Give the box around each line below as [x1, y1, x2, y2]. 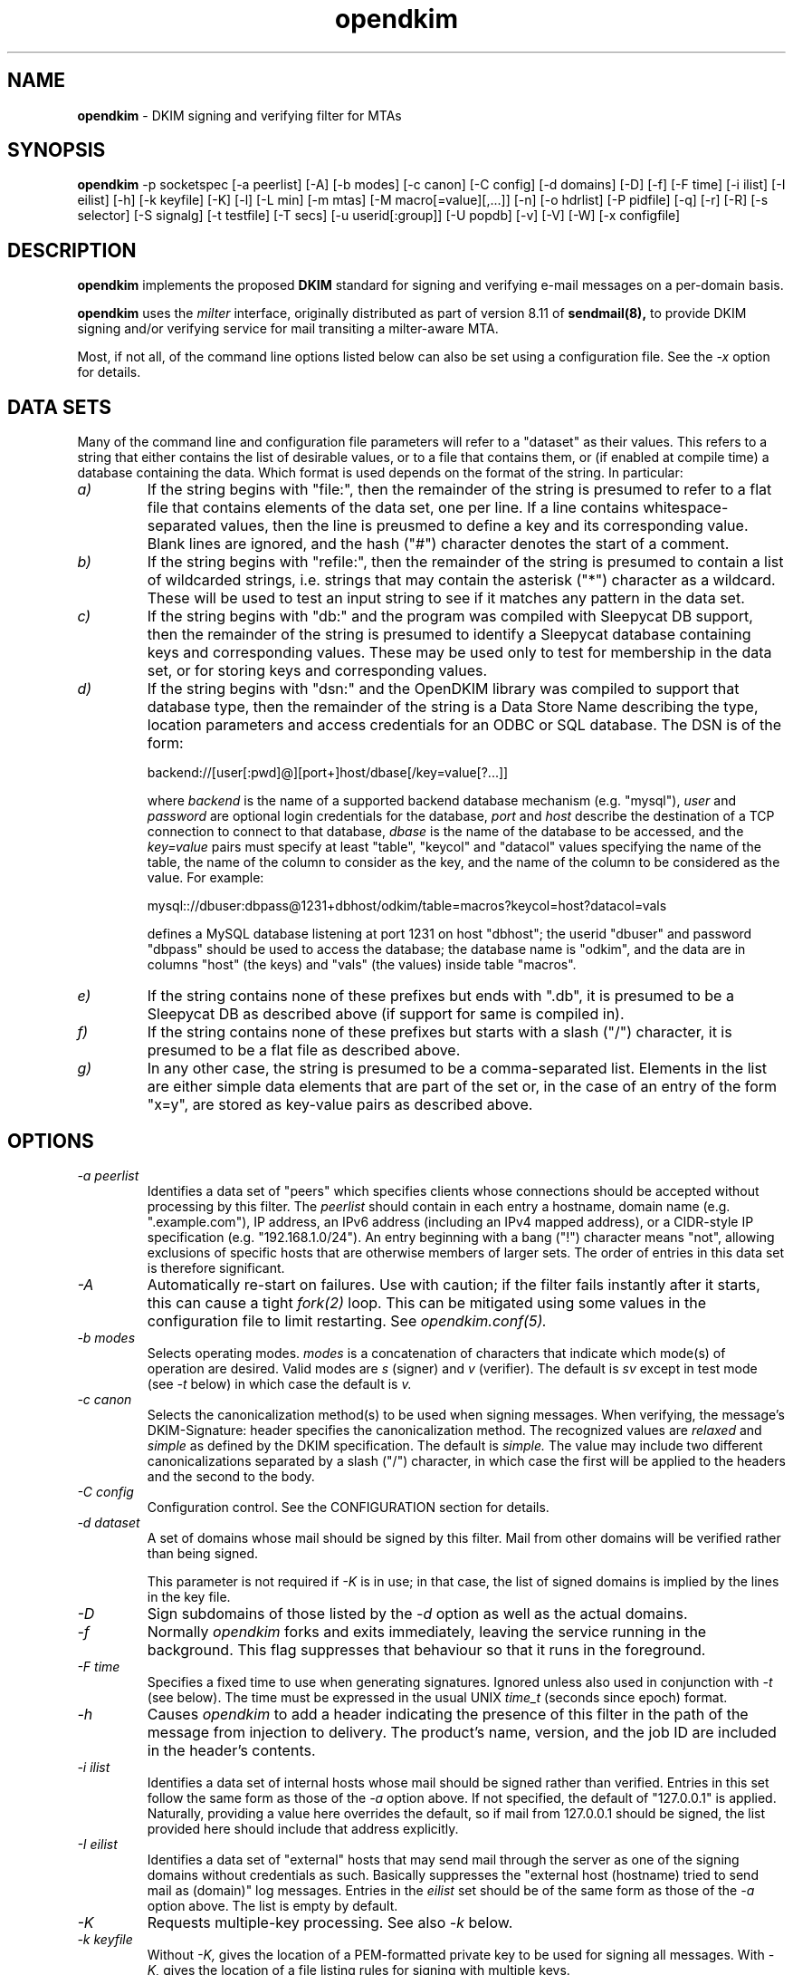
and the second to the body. [147, 1468, 315, 1484]
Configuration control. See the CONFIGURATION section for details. [147, 1498, 549, 1515]
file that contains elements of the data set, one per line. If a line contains [147, 498, 639, 517]
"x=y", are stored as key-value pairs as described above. [147, 1095, 533, 1114]
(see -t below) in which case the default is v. [147, 1375, 412, 1392]
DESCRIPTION [7, 238, 137, 262]
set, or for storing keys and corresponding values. [147, 661, 488, 680]
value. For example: [147, 870, 264, 886]
